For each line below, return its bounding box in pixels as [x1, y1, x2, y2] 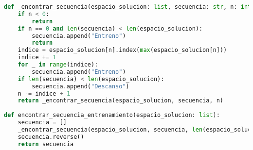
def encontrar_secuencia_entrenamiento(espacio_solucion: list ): [4, 112, 220, 119]
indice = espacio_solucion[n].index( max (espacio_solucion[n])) [18, 47, 227, 54]
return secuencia [18, 140, 74, 148]
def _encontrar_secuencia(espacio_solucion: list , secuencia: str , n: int [4, 3, 252, 10]
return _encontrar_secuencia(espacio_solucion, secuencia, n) [18, 97, 224, 104]
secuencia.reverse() [18, 133, 84, 140]
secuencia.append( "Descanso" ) [32, 83, 129, 90]
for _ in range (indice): [18, 61, 98, 68]
